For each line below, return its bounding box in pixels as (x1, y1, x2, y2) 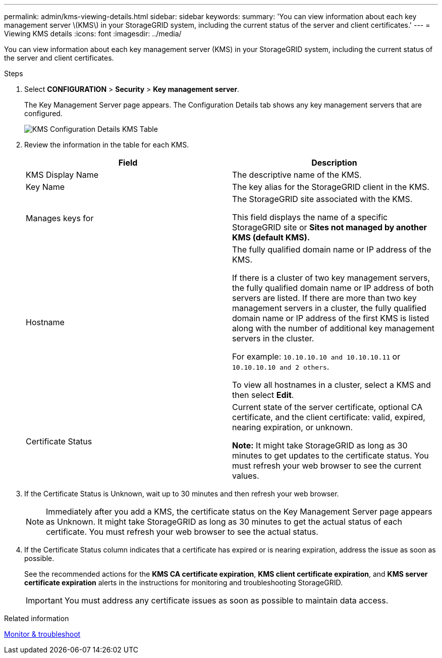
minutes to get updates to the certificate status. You (232, 450, 429, 461)
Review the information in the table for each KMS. (24, 140, 189, 149)
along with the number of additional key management (232, 323, 435, 333)
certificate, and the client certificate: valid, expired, (232, 412, 425, 422)
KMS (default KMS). (232, 232, 310, 242)
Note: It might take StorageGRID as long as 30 (232, 440, 408, 450)
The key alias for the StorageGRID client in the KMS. (232, 182, 429, 192)
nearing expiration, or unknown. (232, 422, 353, 432)
